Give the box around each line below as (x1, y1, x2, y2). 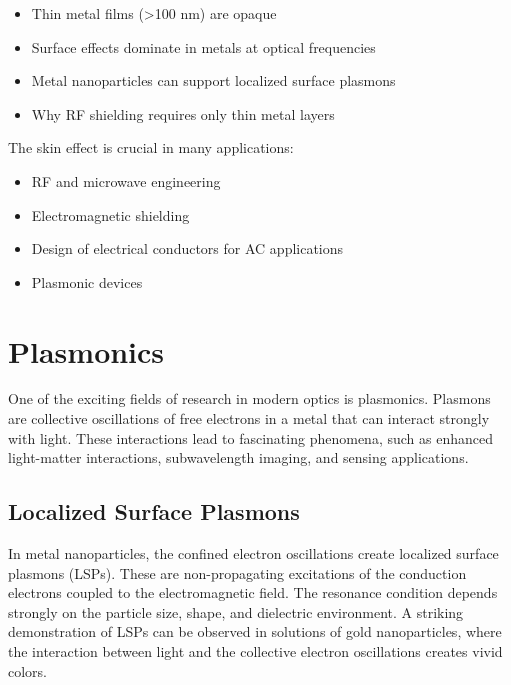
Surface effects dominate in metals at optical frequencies (31, 36, 376, 57)
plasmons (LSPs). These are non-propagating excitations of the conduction (8, 562, 467, 583)
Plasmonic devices (31, 271, 143, 292)
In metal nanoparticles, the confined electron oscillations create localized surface (8, 543, 499, 564)
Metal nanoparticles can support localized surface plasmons (31, 70, 396, 91)
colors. (8, 660, 48, 681)
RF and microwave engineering (31, 170, 221, 191)
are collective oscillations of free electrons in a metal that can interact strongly (8, 408, 490, 429)
